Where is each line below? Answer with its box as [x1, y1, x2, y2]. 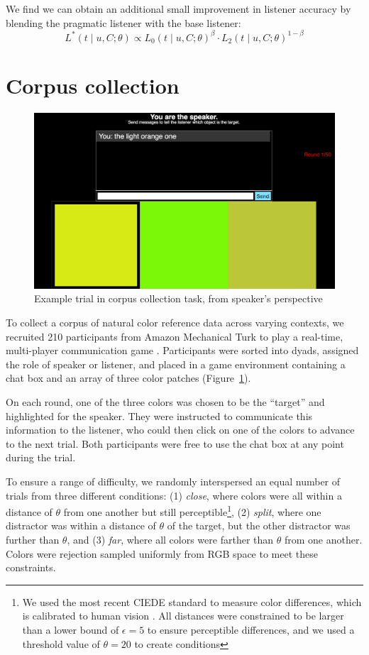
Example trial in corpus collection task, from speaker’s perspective [34, 291, 323, 306]
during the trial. [6, 450, 76, 465]
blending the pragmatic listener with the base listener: [6, 15, 241, 30]
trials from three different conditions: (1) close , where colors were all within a [6, 488, 342, 502]
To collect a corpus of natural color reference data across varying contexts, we [6, 315, 344, 330]
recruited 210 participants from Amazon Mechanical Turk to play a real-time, [6, 329, 343, 343]
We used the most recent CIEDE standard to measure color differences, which [22, 594, 362, 609]
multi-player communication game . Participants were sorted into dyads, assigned [6, 343, 359, 358]
